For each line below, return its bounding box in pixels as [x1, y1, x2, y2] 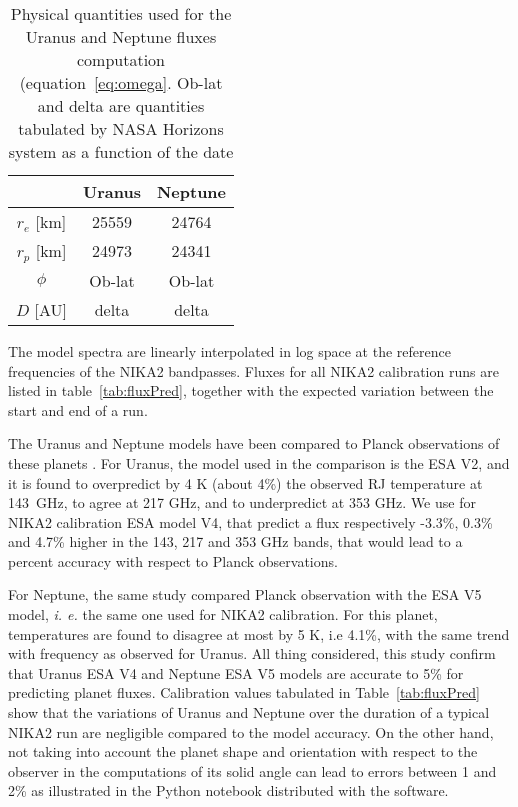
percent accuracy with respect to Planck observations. [8, 550, 338, 571]
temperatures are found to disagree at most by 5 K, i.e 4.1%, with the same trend [8, 623, 510, 644]
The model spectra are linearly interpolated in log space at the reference [8, 340, 451, 361]
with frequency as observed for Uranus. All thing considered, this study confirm [8, 643, 496, 664]
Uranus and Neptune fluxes [25, 25, 217, 48]
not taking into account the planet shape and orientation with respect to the [8, 741, 478, 762]
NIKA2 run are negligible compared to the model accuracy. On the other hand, [8, 721, 494, 742]
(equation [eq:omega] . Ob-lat [19, 71, 223, 94]
